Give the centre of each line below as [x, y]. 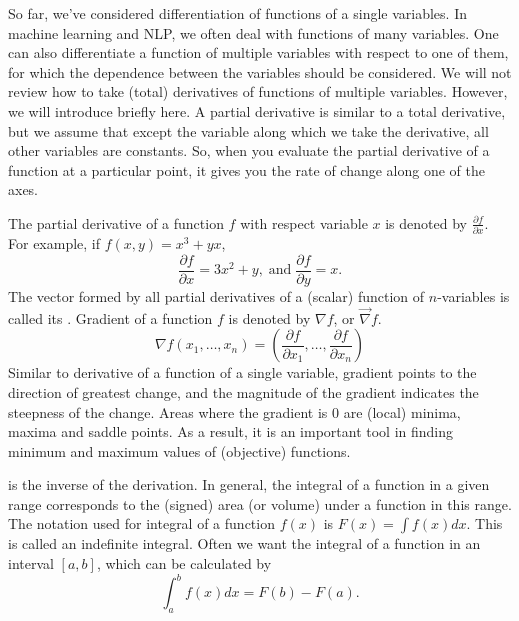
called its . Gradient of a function [110, 317]
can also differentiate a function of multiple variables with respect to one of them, [258, 52]
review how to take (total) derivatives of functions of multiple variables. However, [258, 91]
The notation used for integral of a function [141, 523]
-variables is [473, 295]
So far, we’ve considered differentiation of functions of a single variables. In [237, 13]
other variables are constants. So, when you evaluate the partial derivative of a [249, 150]
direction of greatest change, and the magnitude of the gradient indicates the [243, 391]
